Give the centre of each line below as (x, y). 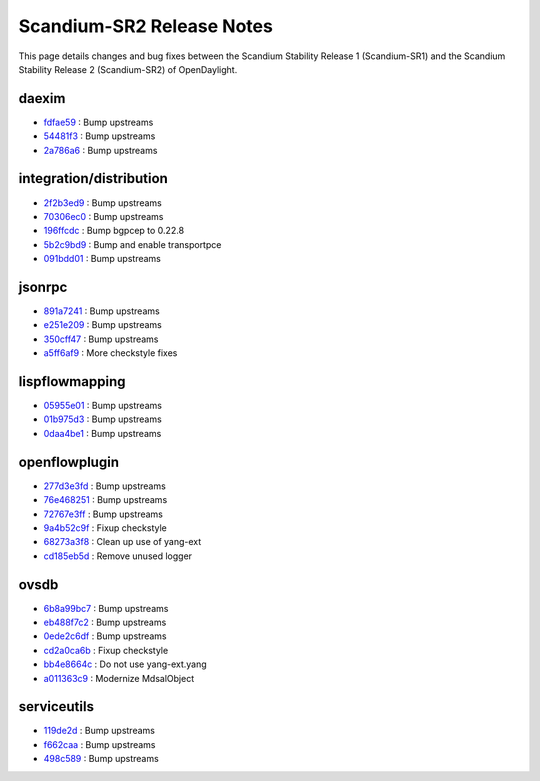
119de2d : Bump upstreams (99, 731)
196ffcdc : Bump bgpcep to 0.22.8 (114, 231)
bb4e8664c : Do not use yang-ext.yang (125, 664)
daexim (42, 98)
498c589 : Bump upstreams (101, 759)
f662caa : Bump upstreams (99, 744)
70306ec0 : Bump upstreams (103, 216)
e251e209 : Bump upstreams (102, 325)
